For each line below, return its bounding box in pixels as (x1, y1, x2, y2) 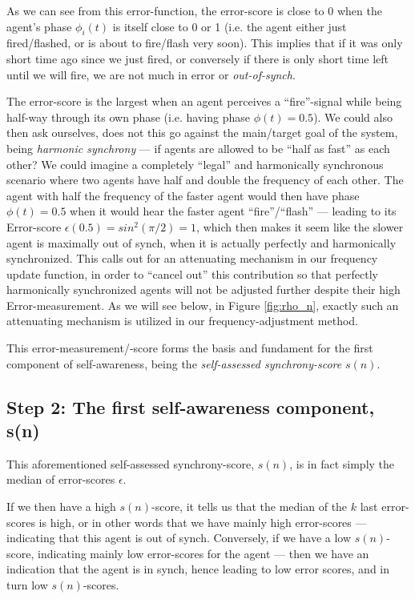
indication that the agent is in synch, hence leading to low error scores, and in (6, 561, 390, 577)
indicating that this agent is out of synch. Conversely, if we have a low (6, 529, 352, 546)
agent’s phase (6, 18, 72, 34)
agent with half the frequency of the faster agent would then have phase (6, 187, 360, 203)
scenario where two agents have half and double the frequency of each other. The (6, 171, 404, 188)
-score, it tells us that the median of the (151, 498, 348, 515)
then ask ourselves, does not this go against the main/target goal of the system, (6, 124, 398, 141)
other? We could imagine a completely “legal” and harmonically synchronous (6, 155, 384, 172)
